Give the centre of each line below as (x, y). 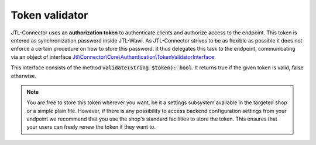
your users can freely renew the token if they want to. (91, 127)
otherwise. (24, 76)
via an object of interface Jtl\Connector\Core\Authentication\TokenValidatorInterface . (113, 57)
